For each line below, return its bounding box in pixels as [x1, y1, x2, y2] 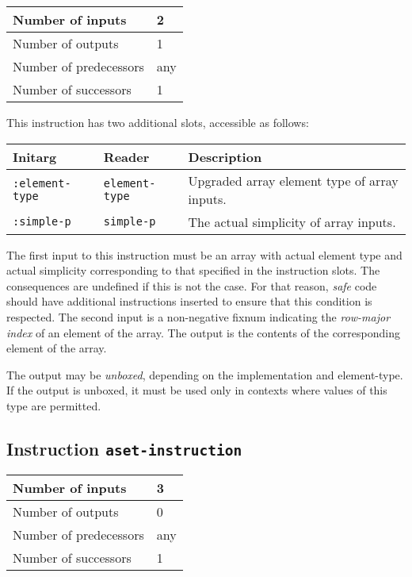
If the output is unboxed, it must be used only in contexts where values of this [6, 382, 387, 398]
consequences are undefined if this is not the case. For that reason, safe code [6, 277, 377, 294]
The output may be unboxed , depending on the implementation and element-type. [6, 366, 403, 383]
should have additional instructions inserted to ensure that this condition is [6, 293, 372, 310]
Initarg [13, 147, 57, 166]
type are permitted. [6, 397, 101, 414]
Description [188, 147, 262, 166]
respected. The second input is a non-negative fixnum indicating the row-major [6, 308, 391, 325]
